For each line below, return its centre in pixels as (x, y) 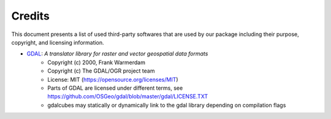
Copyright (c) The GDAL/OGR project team (101, 71)
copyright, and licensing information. (58, 42)
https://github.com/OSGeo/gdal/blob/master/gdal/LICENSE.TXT (128, 96)
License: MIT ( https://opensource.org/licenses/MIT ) (113, 79)
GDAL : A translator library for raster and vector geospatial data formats (117, 54)
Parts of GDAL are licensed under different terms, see (115, 88)
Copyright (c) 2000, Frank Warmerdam (96, 62)
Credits (31, 16)
